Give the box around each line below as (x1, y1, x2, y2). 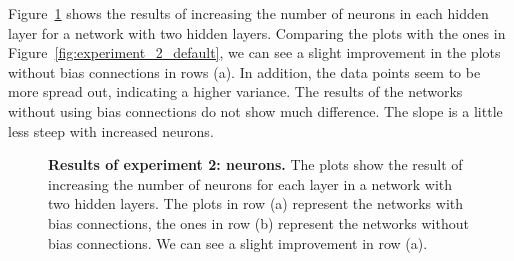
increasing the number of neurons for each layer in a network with (48, 173, 453, 194)
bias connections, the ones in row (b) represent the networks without (48, 212, 469, 233)
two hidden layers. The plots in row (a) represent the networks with (48, 193, 464, 214)
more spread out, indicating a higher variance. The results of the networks (8, 81, 463, 102)
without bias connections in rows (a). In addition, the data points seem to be (8, 61, 481, 82)
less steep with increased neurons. (8, 120, 214, 141)
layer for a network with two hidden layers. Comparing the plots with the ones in (8, 22, 506, 43)
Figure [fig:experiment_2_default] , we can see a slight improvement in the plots (8, 42, 501, 63)
